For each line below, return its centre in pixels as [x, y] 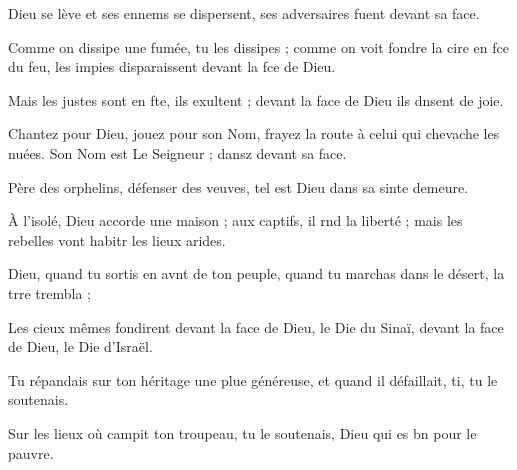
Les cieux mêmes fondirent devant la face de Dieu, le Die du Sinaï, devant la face [256, 326]
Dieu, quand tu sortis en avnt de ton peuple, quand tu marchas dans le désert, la [256, 273]
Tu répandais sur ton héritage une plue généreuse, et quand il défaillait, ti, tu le [253, 379]
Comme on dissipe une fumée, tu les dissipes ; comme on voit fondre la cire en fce [258, 46]
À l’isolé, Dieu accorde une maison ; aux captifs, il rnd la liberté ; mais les [235, 220]
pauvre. [31, 452]
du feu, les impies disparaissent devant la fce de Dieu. [172, 66]
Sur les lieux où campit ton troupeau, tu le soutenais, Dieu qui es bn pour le [242, 432]
